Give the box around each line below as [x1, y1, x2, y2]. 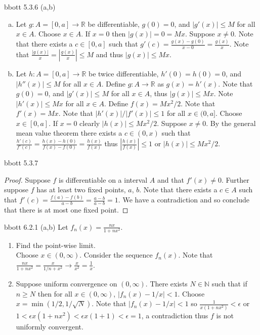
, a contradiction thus [141, 310, 208, 320]
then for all [37, 288, 72, 299]
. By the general [206, 117, 256, 128]
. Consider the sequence [79, 249, 153, 260]
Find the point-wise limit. [16, 239, 96, 250]
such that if [211, 278, 247, 289]
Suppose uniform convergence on [16, 278, 117, 289]
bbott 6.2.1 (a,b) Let [4, 221, 68, 232]
